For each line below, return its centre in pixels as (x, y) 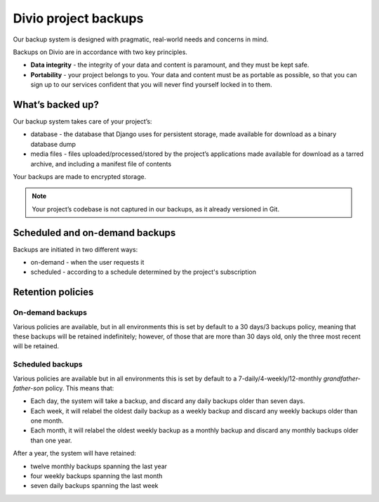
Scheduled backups (48, 364)
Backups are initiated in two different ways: (75, 249)
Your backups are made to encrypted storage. (80, 176)
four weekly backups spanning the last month (97, 476)
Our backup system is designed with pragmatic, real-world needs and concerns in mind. (141, 39)
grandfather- (342, 378)
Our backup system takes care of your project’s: (82, 121)
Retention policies (53, 292)
